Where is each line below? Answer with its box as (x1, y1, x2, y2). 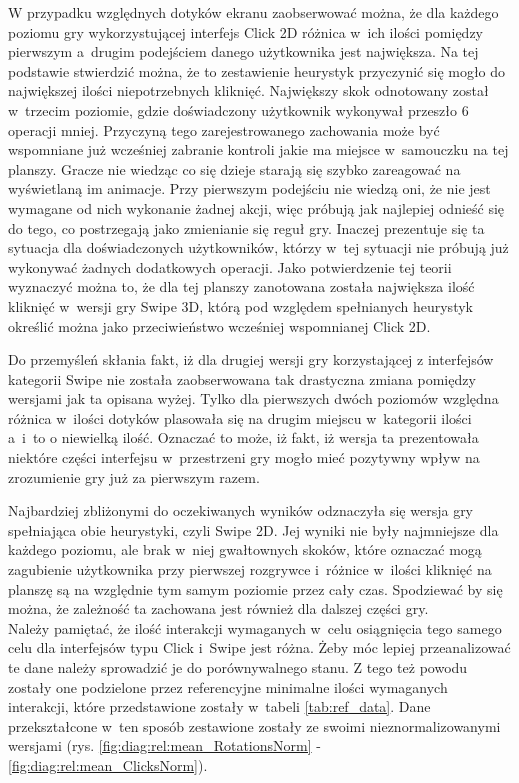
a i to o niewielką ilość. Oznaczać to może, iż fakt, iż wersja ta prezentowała (8, 427, 479, 448)
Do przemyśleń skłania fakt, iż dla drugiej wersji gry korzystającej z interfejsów (8, 349, 494, 370)
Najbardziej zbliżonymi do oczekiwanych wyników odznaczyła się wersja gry (8, 500, 474, 521)
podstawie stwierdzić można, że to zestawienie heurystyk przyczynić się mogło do (8, 60, 506, 81)
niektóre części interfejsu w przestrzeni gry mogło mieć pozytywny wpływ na (8, 447, 480, 468)
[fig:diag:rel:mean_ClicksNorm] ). (8, 754, 208, 775)
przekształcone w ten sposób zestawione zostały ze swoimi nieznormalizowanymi (8, 715, 501, 736)
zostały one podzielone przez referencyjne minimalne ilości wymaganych (8, 676, 448, 697)
